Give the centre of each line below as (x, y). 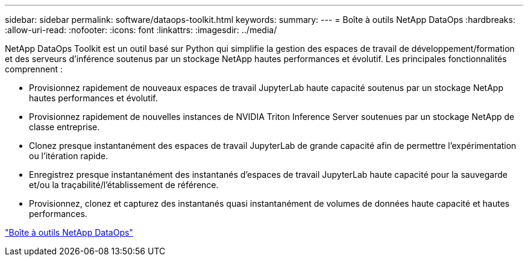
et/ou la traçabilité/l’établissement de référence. (124, 185)
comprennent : (34, 69)
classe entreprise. (64, 127)
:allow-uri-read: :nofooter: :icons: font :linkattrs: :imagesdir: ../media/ (141, 30)
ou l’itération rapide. (69, 156)
